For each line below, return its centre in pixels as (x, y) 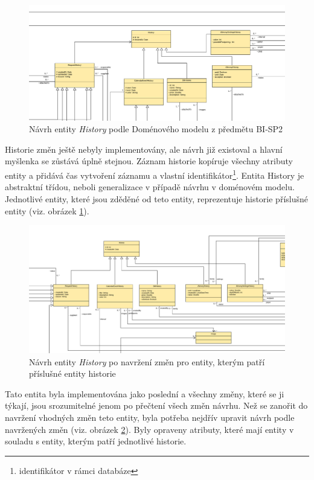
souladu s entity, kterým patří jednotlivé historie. (96, 441)
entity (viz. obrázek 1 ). (47, 210)
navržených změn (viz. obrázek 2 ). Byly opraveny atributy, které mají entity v (149, 429)
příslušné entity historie (72, 373)
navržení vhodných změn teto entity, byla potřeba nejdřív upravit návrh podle (150, 418)
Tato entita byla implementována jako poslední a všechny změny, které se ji (145, 393)
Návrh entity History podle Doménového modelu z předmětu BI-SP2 (156, 129)
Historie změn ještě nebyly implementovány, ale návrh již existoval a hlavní (144, 149)
